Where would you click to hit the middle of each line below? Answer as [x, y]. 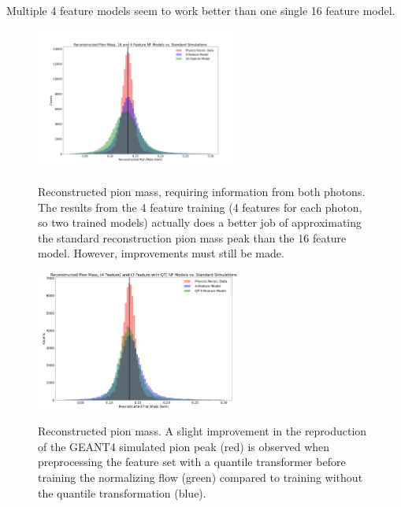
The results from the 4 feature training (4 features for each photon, [200, 207]
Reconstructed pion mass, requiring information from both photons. [202, 192]
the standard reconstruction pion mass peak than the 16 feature [192, 237]
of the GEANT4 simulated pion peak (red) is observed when [184, 446]
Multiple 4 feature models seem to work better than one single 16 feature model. [201, 10]
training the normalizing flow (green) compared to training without [200, 477]
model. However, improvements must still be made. [161, 253]
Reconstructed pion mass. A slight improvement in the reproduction [202, 431]
